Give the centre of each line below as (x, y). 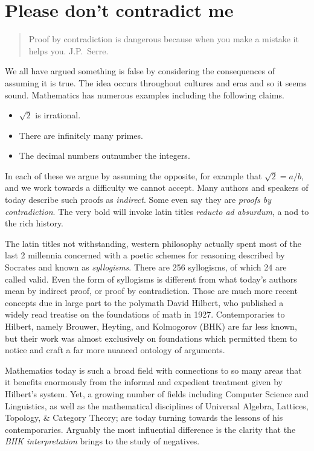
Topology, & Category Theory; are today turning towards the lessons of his (144, 417)
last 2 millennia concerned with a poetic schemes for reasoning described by (145, 255)
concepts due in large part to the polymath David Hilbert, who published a (144, 302)
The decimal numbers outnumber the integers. (104, 155)
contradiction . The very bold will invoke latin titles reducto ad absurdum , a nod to (157, 211)
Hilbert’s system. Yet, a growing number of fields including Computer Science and (157, 393)
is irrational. (58, 115)
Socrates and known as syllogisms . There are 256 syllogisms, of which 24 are (146, 267)
